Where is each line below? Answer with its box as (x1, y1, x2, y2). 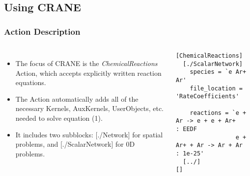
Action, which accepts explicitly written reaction (15, 67, 162, 78)
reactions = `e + (190, 109, 247, 116)
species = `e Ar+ (190, 68, 247, 76)
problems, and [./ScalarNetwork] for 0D (15, 139, 135, 149)
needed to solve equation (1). (15, 112, 103, 123)
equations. (15, 77, 46, 88)
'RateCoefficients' (175, 93, 239, 100)
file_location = (190, 85, 243, 92)
